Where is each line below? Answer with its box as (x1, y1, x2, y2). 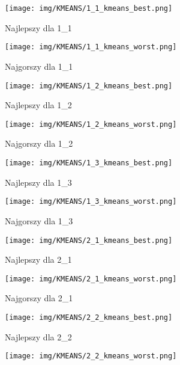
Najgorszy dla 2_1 (5, 292, 73, 304)
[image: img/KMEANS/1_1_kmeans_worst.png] (5, 43, 177, 52)
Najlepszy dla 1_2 (5, 99, 72, 111)
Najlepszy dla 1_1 (5, 21, 72, 34)
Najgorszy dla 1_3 (5, 214, 73, 227)
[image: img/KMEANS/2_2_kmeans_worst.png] (5, 352, 177, 361)
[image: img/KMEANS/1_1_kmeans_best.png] (5, 4, 173, 13)
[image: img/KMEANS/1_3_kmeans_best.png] (5, 159, 173, 167)
